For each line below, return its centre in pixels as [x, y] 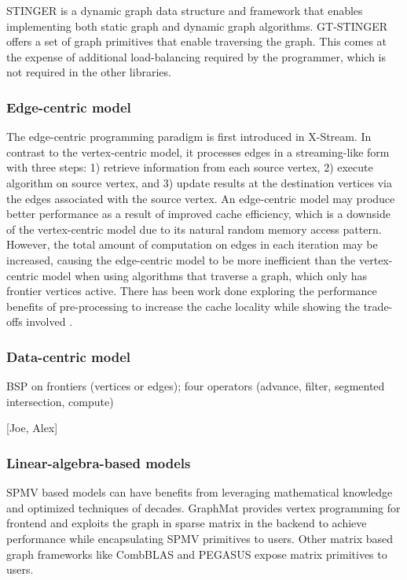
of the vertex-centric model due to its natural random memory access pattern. [194, 229]
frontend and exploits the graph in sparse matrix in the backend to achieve [187, 523]
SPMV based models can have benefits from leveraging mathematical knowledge [200, 492]
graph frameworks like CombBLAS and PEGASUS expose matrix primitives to [197, 554]
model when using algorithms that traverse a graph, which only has [205, 275]
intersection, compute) [60, 401]
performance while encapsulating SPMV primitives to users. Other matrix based [200, 538]
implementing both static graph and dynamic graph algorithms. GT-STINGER [197, 26]
